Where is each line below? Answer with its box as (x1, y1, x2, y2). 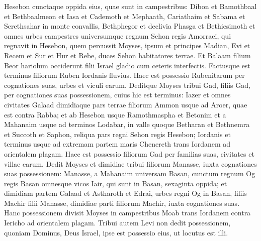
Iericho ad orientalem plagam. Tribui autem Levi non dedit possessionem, (4, 217, 231, 228)
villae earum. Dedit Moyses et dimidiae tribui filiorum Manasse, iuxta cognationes (4, 158, 257, 169)
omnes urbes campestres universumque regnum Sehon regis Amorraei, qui (4, 30, 231, 41)
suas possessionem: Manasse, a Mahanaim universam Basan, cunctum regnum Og (4, 168, 255, 179)
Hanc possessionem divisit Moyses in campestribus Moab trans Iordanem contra (4, 207, 251, 218)
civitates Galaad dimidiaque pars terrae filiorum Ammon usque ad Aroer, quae (4, 99, 247, 109)
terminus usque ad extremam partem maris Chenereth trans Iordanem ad (4, 139, 231, 149)
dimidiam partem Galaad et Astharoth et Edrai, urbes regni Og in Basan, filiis (4, 188, 247, 198)
